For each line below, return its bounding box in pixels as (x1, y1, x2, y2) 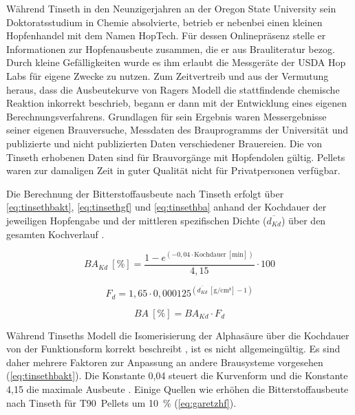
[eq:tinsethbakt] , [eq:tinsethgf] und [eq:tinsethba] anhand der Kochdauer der (6, 200, 327, 214)
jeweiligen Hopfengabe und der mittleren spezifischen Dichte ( (6, 213, 267, 227)
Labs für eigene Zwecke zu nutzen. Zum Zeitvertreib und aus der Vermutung (6, 68, 329, 83)
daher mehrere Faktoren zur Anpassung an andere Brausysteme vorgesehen (6, 354, 323, 369)
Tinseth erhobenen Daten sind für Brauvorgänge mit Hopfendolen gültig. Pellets (6, 149, 345, 164)
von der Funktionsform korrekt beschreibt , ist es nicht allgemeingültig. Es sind (6, 341, 341, 356)
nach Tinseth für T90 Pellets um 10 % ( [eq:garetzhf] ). (6, 395, 237, 409)
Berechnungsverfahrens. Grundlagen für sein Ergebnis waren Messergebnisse (6, 109, 327, 123)
